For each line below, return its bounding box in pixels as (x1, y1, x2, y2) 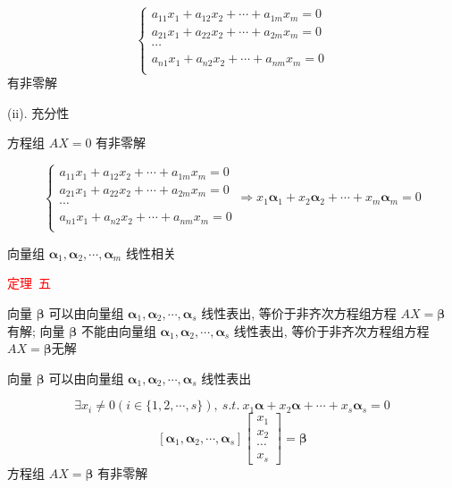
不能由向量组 (80, 321, 156, 340)
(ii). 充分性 (7, 103, 70, 122)
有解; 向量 (7, 321, 65, 340)
